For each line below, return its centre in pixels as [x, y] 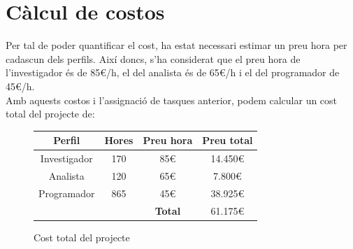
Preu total [228, 140]
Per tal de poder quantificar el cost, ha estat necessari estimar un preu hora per [176, 45]
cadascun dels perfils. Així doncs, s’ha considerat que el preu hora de [153, 58]
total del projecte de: [50, 114]
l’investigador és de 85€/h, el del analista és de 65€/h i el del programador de [173, 72]
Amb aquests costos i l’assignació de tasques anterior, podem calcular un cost [172, 100]
